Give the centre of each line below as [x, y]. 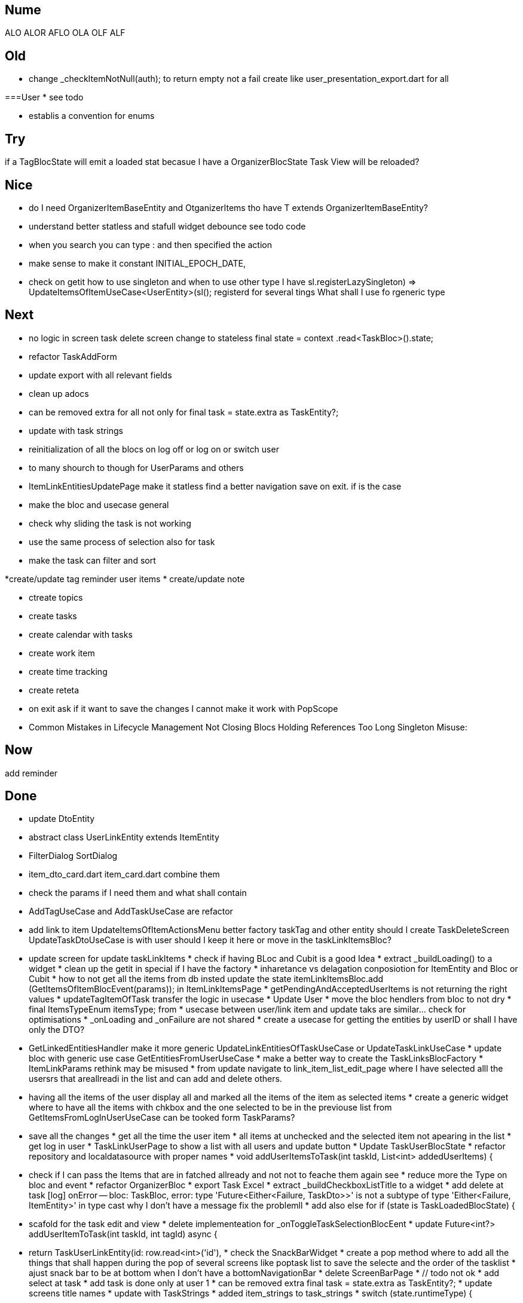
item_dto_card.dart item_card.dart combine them [124, 874]
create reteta [54, 690]
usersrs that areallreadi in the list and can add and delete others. [155, 1079]
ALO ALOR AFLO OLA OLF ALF [65, 33]
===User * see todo [44, 97]
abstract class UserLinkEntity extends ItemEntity [124, 837]
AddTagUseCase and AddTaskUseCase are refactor [131, 912]
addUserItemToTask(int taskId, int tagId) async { [123, 1234]
